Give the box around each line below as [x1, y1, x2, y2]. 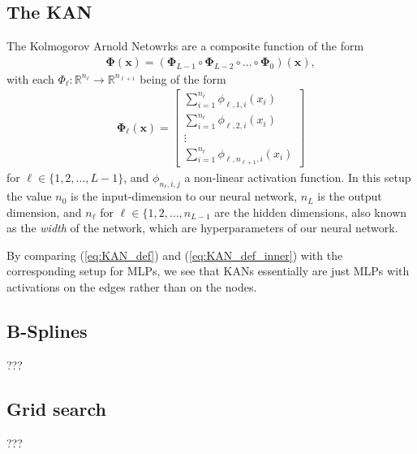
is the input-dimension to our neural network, [71, 188, 298, 205]
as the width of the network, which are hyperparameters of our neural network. [6, 219, 398, 236]
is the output [317, 188, 382, 205]
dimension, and [6, 203, 82, 220]
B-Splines [6, 318, 88, 344]
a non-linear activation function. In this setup [184, 168, 411, 185]
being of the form [140, 70, 226, 87]
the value [6, 188, 52, 205]
